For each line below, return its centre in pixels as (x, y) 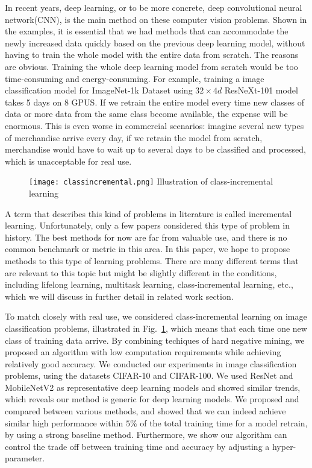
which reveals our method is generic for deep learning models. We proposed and (152, 399)
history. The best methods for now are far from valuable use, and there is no (146, 237)
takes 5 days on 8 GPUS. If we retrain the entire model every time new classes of (154, 102)
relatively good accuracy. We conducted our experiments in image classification (151, 363)
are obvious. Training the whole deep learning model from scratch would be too (151, 66)
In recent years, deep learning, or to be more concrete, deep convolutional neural (154, 7)
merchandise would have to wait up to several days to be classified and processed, (155, 149)
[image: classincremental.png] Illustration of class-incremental (151, 181)
